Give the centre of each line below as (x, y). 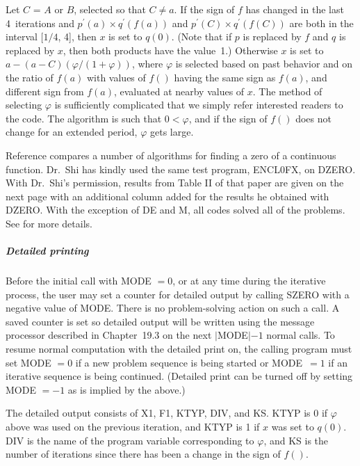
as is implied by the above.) (126, 389)
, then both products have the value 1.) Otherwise (170, 50)
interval (22, 37)
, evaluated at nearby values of (179, 91)
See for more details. (49, 223)
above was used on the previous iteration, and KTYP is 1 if (133, 426)
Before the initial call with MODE (79, 281)
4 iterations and (40, 23)
